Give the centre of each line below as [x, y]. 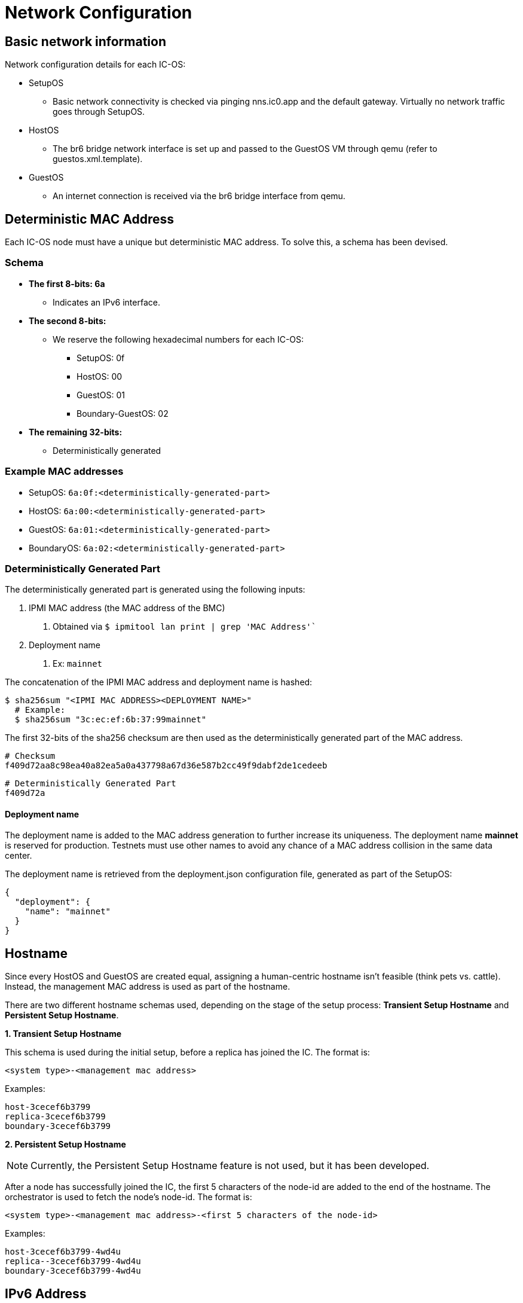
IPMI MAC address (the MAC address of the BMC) [127, 608]
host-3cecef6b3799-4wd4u [63, 1252]
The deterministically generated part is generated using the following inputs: [155, 590]
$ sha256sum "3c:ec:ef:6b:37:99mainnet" [111, 720]
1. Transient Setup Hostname [63, 1034]
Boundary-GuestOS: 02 [123, 413]
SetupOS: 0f [101, 358]
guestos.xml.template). [98, 159]
